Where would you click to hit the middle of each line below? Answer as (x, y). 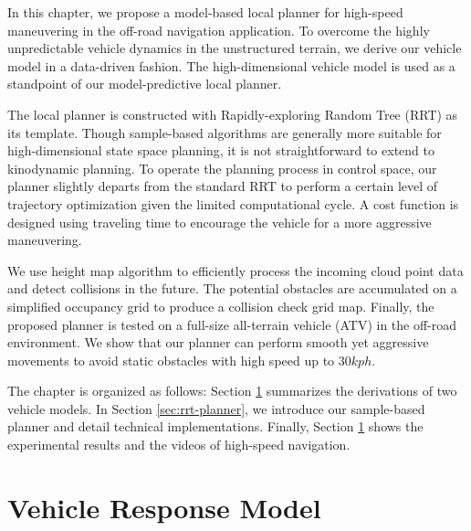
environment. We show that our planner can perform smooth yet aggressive (218, 342)
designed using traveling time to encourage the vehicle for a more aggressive (220, 222)
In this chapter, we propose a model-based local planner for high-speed (205, 12)
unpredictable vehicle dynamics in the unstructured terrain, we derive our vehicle (235, 48)
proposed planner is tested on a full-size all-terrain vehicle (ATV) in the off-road (232, 324)
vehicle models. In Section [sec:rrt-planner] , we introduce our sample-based (216, 408)
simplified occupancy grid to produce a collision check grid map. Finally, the (221, 306)
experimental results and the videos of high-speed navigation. (179, 445)
